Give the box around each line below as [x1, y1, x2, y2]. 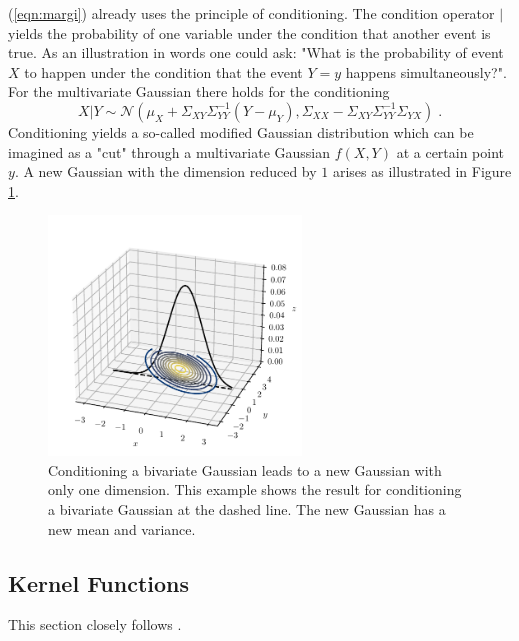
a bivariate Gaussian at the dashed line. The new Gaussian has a [48, 498, 446, 519]
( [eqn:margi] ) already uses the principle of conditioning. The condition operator [8, 3, 495, 23]
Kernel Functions [8, 567, 190, 598]
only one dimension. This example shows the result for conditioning [48, 479, 462, 500]
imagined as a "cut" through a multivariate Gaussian [8, 141, 330, 162]
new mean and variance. [48, 518, 196, 539]
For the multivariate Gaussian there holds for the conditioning [8, 81, 390, 102]
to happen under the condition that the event [24, 61, 303, 82]
